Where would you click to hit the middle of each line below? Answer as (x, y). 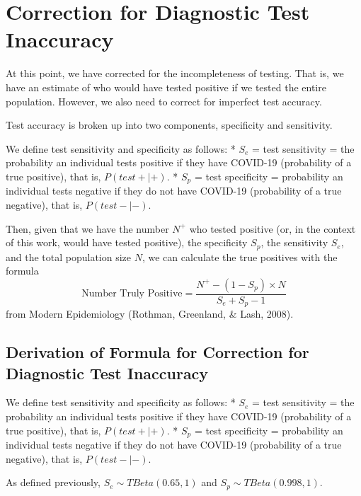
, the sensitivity (294, 242)
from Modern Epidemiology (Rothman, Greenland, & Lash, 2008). (150, 314)
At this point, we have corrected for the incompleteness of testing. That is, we (175, 73)
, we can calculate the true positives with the (240, 256)
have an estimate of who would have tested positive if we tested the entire (166, 87)
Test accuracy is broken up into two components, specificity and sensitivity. (169, 125)
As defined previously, (53, 482)
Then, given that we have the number (87, 228)
